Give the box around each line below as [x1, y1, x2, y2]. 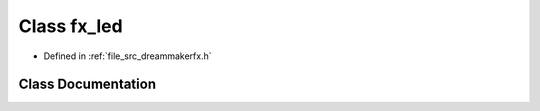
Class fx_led [18, 15, 124, 37]
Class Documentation [18, 76, 157, 93]
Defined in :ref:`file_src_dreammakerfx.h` [43, 50, 212, 62]
